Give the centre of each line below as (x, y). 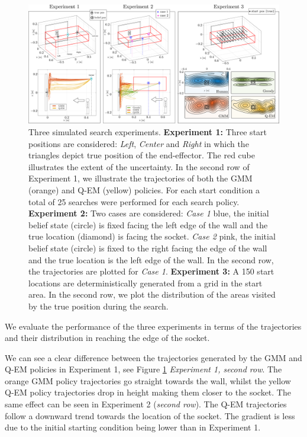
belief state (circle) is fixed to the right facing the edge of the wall (148, 248)
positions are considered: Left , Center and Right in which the (139, 143)
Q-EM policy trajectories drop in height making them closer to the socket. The (148, 392)
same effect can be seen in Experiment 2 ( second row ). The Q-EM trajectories (146, 404)
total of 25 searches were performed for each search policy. (134, 201)
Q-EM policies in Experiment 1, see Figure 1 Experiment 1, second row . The (143, 369)
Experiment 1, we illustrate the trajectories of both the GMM (140, 178)
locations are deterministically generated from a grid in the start (146, 283)
